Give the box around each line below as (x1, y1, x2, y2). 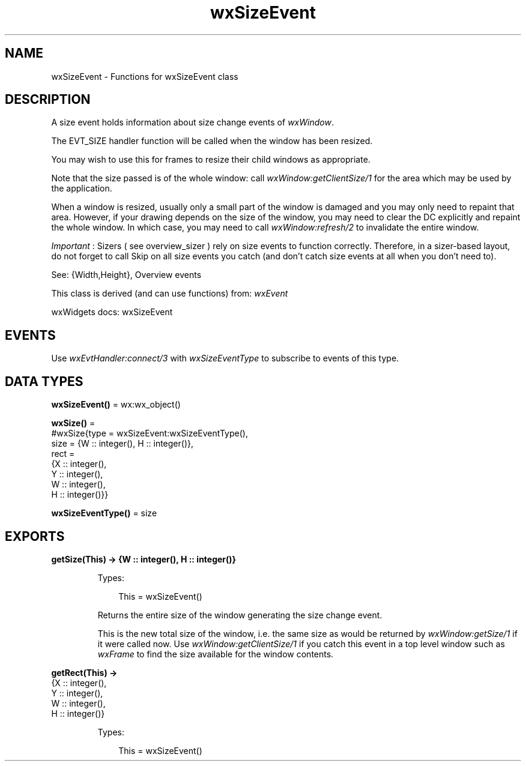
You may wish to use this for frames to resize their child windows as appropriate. (51, 154, 370, 165)
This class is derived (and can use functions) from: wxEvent (51, 288, 288, 299)
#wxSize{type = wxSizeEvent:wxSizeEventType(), (51, 428, 248, 439)
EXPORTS (5, 528, 65, 544)
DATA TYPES (5, 373, 83, 389)
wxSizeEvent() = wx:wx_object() (51, 399, 181, 410)
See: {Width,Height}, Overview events (51, 270, 202, 280)
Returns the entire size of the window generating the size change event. (97, 609, 382, 620)
